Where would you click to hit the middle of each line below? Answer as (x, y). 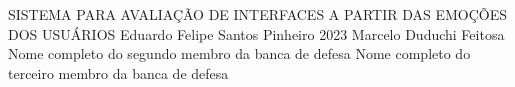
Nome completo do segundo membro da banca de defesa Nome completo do (239, 53)
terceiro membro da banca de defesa (118, 72)
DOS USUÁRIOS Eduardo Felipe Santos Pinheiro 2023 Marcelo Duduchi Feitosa (256, 33)
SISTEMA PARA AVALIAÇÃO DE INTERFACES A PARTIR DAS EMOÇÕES (257, 14)
